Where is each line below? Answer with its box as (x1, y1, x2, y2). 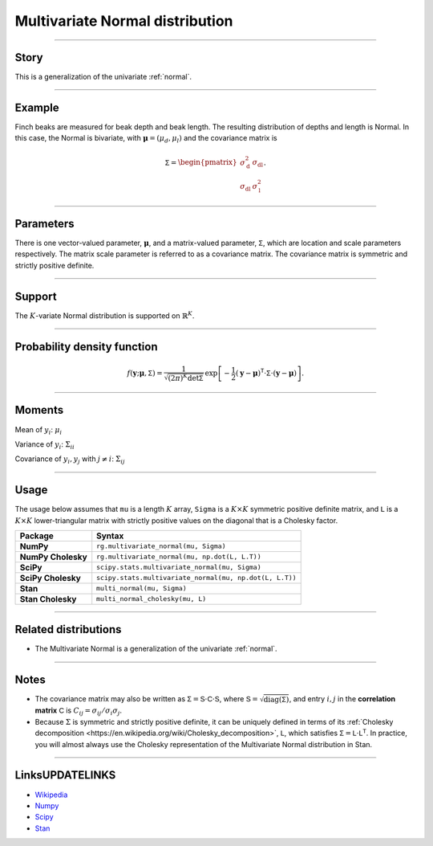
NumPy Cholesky (19, 551, 87, 562)
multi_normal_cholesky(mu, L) (96, 595, 207, 603)
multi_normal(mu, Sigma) (96, 584, 188, 593)
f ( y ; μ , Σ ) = (127, 369, 164, 378)
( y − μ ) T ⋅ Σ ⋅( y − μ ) (235, 367, 297, 378)
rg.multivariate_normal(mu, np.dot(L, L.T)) (96, 553, 261, 562)
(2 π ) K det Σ (168, 372, 204, 382)
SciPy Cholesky (19, 572, 82, 583)
